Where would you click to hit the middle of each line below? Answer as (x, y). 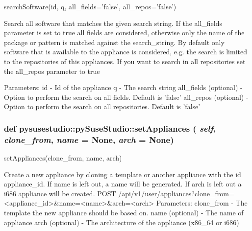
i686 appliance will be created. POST (60, 193)
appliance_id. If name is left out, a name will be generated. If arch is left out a (123, 184)
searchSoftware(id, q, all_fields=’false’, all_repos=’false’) (90, 6)
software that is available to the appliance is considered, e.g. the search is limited (126, 52)
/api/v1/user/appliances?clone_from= (176, 193)
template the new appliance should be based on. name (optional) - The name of (124, 213)
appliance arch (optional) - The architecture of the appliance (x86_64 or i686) (122, 222)
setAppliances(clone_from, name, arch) (63, 158)
